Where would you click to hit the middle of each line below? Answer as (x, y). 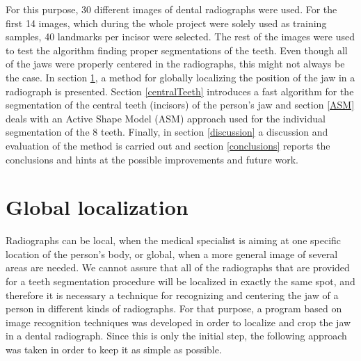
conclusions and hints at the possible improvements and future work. (152, 159)
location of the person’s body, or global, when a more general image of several (172, 254)
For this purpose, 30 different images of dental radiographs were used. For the (171, 9)
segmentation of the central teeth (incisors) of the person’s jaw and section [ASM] (180, 105)
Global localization (97, 207)
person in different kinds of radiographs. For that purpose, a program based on (174, 308)
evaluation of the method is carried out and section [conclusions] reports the (168, 145)
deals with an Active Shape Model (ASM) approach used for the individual (166, 118)
